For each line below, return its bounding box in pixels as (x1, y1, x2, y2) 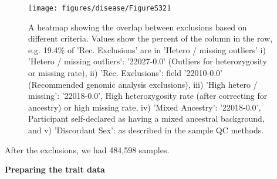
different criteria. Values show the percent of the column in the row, (28, 32, 273, 44)
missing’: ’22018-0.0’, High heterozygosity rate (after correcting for (28, 89, 268, 102)
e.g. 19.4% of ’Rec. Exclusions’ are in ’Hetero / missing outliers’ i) (28, 43, 266, 56)
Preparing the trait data (5, 163, 105, 175)
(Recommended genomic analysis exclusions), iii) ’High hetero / (28, 78, 258, 90)
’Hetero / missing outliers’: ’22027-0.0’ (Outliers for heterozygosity (28, 55, 267, 67)
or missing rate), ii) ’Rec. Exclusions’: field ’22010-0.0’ (28, 67, 222, 79)
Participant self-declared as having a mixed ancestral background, (28, 112, 265, 125)
